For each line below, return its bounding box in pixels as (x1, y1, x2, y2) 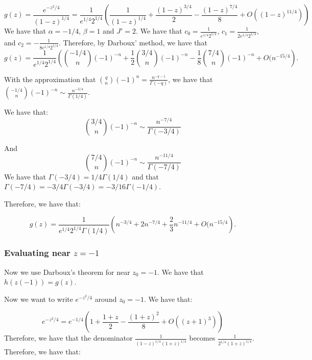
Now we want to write (4, 293, 73, 304)
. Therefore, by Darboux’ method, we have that (59, 37, 207, 47)
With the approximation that (4, 73, 96, 84)
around (94, 293, 117, 304)
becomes (189, 332, 215, 343)
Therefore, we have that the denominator (4, 332, 133, 343)
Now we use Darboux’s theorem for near (4, 266, 130, 277)
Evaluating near (4, 246, 70, 259)
